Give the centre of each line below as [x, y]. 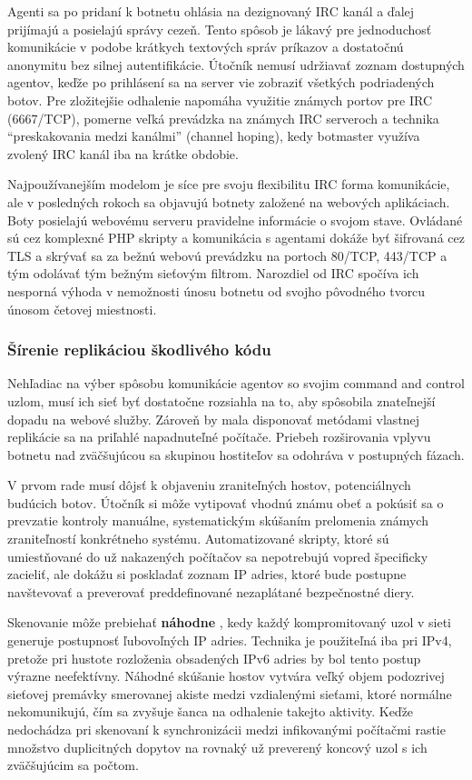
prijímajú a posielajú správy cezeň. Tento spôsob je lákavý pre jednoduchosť [220, 29]
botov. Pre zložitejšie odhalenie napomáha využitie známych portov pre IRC [220, 100]
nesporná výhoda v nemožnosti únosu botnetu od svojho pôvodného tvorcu [216, 290]
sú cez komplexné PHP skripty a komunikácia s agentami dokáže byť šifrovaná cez [236, 238]
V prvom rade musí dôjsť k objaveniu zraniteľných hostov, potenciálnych [209, 485]
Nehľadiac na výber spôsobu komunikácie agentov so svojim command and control [236, 383]
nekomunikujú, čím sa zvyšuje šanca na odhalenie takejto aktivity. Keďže [211, 711]
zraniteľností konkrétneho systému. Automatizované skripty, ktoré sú [198, 539]
